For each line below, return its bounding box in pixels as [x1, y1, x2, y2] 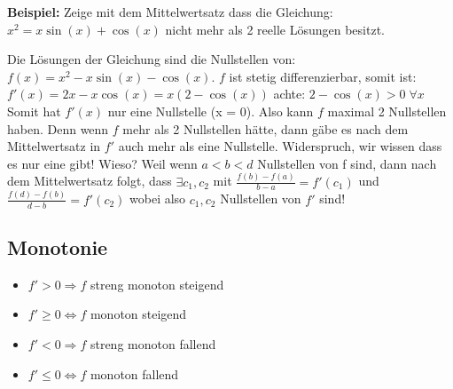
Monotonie [7, 234, 108, 261]
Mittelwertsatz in [7, 137, 101, 155]
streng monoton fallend [90, 335, 216, 353]
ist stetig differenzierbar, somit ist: [229, 67, 417, 85]
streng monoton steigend [90, 274, 224, 293]
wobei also [129, 189, 186, 208]
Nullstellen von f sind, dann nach [257, 154, 437, 172]
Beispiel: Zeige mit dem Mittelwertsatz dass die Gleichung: [7, 3, 333, 20]
